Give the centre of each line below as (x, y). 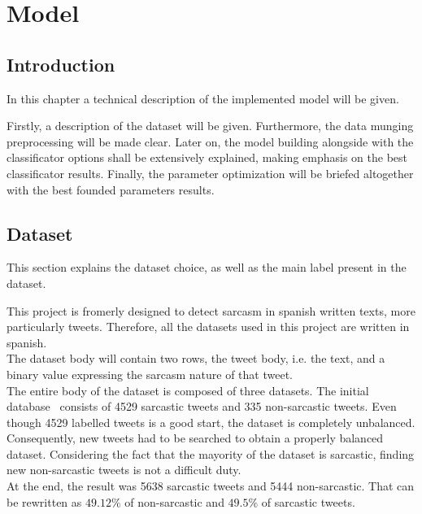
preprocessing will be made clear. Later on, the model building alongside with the (210, 141)
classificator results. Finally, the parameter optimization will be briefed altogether (210, 173)
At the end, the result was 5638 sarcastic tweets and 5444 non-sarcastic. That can (211, 486)
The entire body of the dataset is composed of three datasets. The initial (188, 390)
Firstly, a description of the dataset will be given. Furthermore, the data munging (210, 126)
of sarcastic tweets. (308, 501)
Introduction (61, 64)
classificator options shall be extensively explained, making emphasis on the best (207, 157)
